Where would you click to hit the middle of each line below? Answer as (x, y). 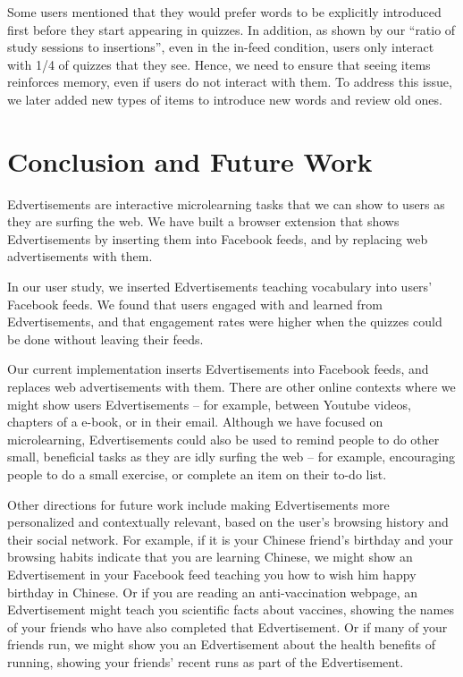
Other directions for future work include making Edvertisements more (198, 504)
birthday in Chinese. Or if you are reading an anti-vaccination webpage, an (213, 592)
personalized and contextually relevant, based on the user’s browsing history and (228, 522)
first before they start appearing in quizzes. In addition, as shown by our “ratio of (231, 29)
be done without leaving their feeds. (105, 338)
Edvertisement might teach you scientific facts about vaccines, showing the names (231, 609)
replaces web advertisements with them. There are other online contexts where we (231, 387)
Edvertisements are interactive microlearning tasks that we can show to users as (226, 203)
